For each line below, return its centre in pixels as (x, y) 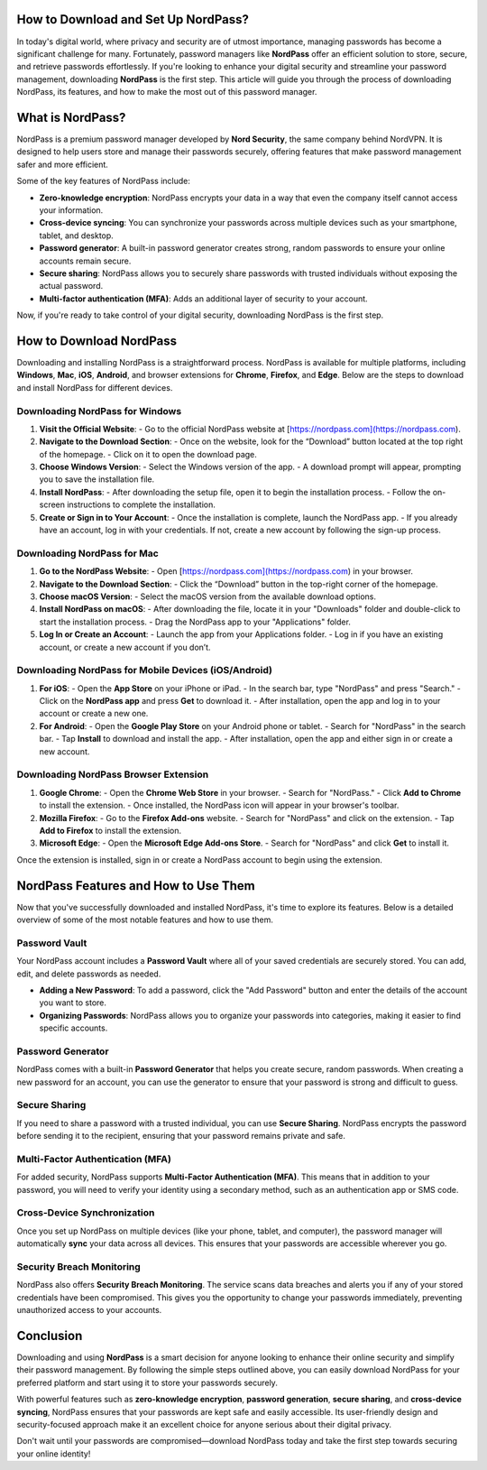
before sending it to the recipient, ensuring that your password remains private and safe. (181, 1136)
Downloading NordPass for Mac (88, 553)
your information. (71, 210)
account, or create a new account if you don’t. (125, 647)
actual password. (71, 286)
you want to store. (73, 1003)
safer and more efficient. (62, 164)
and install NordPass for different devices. (95, 387)
